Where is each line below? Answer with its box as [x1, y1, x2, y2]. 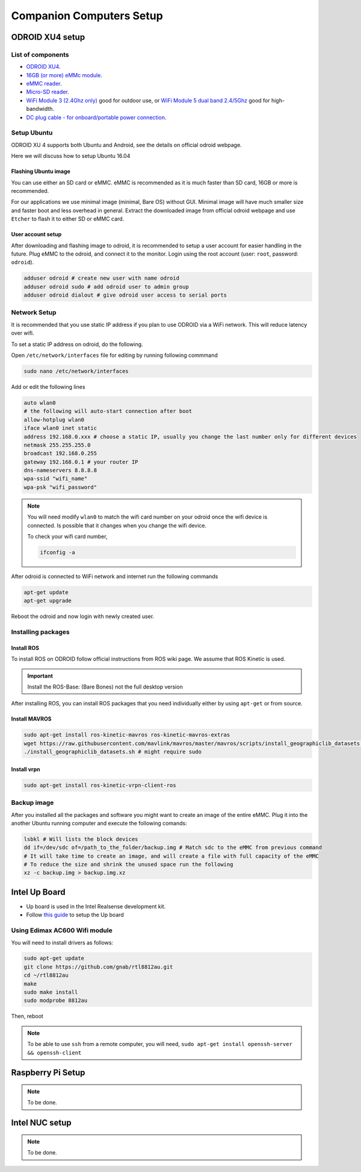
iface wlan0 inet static [23, 425, 97, 432]
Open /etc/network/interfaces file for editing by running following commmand [11, 351, 218, 359]
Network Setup [11, 308, 57, 317]
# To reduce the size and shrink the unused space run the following [23, 861, 233, 868]
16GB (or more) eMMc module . [26, 71, 102, 78]
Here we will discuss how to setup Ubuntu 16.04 [11, 153, 131, 160]
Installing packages [11, 628, 70, 636]
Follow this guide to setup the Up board [26, 911, 125, 919]
